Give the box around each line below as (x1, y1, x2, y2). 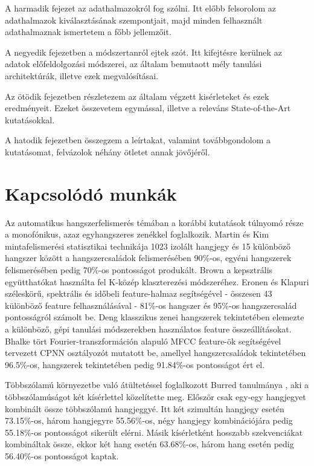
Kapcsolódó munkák (5, 181, 177, 205)
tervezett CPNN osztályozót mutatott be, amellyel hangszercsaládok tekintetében (5, 346, 306, 359)
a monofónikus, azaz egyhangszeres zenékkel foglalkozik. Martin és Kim (5, 228, 269, 241)
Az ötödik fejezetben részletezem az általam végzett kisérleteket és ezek (5, 89, 269, 102)
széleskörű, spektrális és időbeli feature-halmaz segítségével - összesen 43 (5, 287, 272, 300)
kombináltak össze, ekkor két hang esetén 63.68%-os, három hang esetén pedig (5, 438, 294, 450)
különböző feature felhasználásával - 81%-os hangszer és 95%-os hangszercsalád (5, 299, 297, 311)
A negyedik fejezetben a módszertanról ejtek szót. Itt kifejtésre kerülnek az (5, 45, 282, 58)
